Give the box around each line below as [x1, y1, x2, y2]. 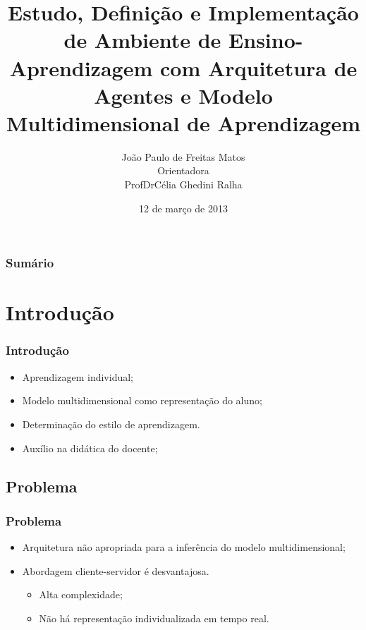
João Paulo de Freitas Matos [121, 149, 245, 164]
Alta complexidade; [39, 587, 123, 602]
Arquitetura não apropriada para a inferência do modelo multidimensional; [22, 540, 346, 555]
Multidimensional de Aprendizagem [6, 108, 361, 137]
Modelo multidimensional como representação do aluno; [22, 393, 262, 408]
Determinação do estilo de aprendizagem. [22, 416, 200, 431]
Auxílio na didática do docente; [22, 440, 158, 455]
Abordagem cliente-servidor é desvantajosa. [22, 563, 209, 578]
